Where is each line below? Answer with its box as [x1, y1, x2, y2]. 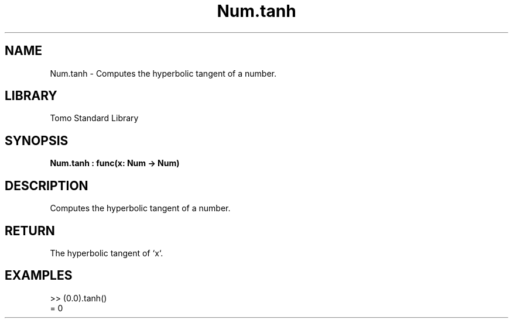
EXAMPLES [5, 268, 73, 283]
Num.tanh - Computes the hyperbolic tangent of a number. [50, 68, 276, 78]
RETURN [5, 223, 55, 238]
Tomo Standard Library [50, 113, 139, 123]
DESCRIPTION [5, 178, 88, 193]
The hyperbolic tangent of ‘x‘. [50, 248, 163, 258]
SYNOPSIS [5, 133, 69, 148]
